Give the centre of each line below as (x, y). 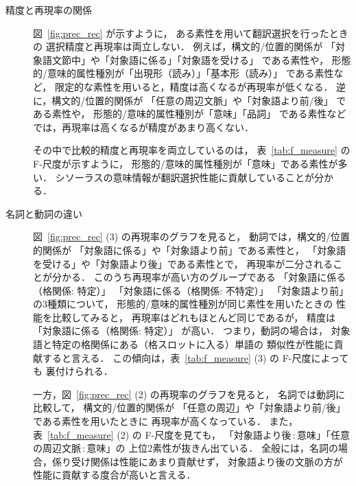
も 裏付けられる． (73, 371)
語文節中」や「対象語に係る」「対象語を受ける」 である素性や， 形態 (197, 59)
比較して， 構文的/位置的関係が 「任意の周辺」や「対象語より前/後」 (189, 407)
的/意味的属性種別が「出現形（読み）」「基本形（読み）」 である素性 (183, 73)
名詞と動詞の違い (44, 213)
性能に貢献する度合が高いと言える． (115, 475)
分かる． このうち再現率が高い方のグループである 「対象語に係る (199, 277)
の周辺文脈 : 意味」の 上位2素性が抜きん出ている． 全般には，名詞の (186, 448)
